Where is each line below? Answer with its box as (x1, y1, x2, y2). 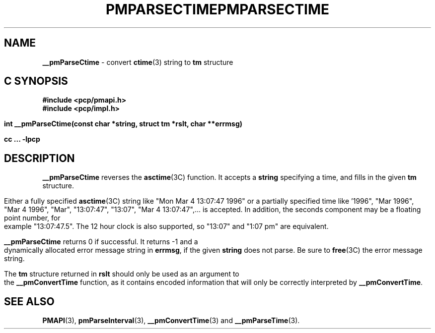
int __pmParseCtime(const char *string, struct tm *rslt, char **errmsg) (4, 119, 243, 128)
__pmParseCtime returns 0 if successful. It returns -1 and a (4, 237, 198, 246)
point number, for (4, 214, 61, 222)
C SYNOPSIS (4, 75, 68, 88)
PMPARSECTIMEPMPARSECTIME (105, 1, 330, 18)
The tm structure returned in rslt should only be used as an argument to (4, 270, 239, 278)
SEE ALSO (4, 295, 55, 308)
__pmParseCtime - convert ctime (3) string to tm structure (42, 57, 233, 66)
